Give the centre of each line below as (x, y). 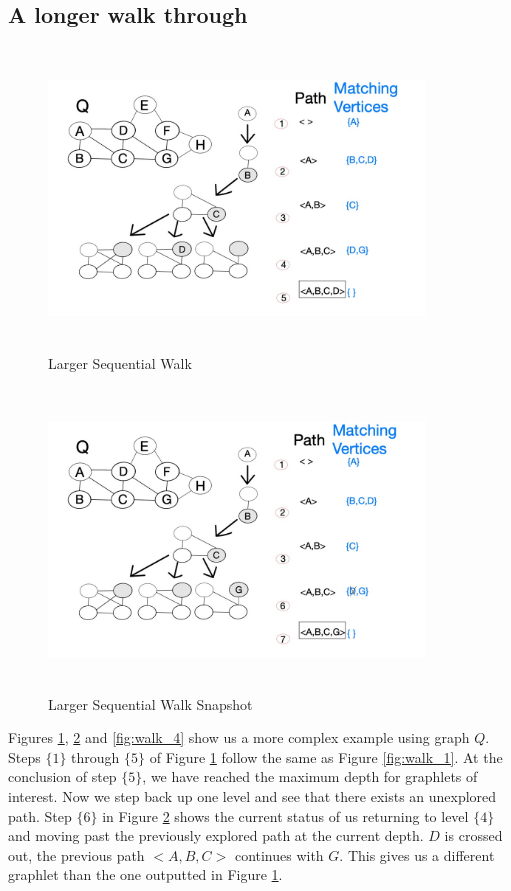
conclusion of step (62, 776)
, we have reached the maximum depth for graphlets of (310, 776)
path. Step (40, 815)
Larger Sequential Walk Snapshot (150, 703)
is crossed (473, 835)
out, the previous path (76, 854)
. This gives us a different (417, 854)
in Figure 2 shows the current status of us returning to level (285, 815)
